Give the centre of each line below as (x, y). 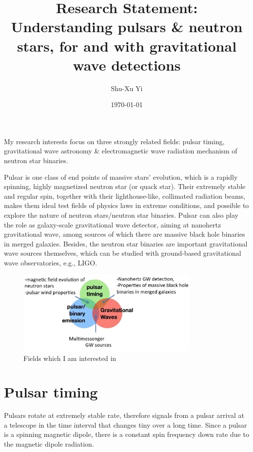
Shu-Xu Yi (127, 88)
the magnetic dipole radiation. (49, 443)
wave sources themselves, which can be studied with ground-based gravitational (123, 253)
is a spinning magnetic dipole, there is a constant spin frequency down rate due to (126, 434)
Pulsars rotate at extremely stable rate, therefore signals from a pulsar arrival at (124, 415)
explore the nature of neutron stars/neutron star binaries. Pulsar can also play (121, 215)
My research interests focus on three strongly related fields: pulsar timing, (114, 141)
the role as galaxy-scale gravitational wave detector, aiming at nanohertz (113, 224)
